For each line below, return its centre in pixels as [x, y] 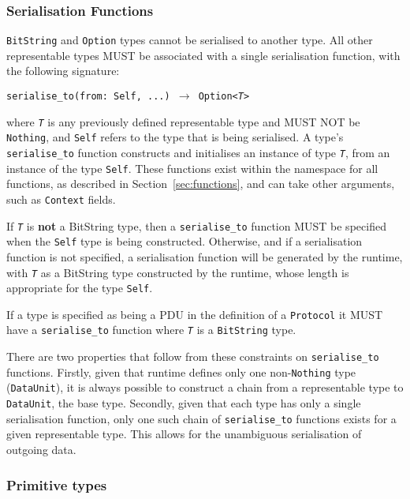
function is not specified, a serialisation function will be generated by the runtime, [205, 256]
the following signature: [63, 71]
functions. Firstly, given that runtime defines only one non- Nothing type [181, 371]
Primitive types [57, 484]
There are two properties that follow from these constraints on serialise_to [193, 356]
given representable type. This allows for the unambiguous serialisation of [184, 434]
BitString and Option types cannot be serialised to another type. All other [190, 40]
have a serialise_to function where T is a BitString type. [151, 330]
